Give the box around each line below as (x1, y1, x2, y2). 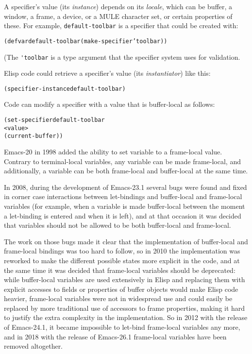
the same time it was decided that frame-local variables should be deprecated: (4, 265, 235, 275)
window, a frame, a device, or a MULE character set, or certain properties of (4, 11, 233, 21)
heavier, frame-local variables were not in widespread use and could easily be (4, 293, 233, 303)
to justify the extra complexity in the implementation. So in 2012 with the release (4, 312, 248, 322)
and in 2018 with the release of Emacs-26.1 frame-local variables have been (4, 331, 227, 341)
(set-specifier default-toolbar (4, 117, 105, 123)
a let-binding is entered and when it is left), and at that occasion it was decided (4, 210, 241, 220)
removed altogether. (4, 341, 63, 351)
